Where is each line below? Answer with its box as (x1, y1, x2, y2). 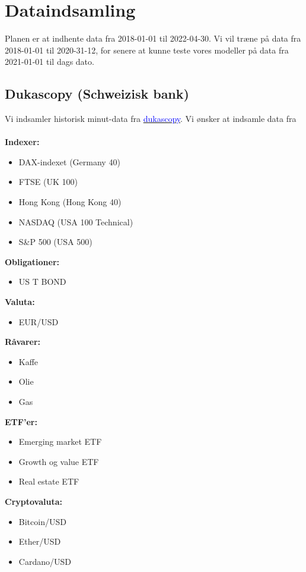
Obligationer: (5, 255, 60, 268)
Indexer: (5, 136, 40, 148)
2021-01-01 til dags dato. (5, 55, 94, 68)
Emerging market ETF (18, 435, 102, 448)
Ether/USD (18, 535, 61, 548)
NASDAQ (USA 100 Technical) (18, 215, 133, 228)
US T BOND (18, 275, 66, 288)
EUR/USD (18, 315, 59, 328)
